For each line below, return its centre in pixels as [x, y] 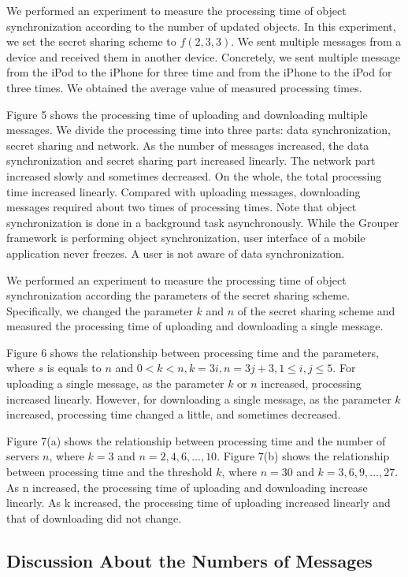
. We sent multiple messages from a [316, 41]
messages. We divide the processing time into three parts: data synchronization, [198, 130]
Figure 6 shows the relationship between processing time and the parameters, [193, 352]
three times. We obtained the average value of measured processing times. [184, 87]
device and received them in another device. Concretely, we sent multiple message [203, 56]
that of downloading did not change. [94, 517]
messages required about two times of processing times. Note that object [182, 207]
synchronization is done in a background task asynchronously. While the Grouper [203, 222]
